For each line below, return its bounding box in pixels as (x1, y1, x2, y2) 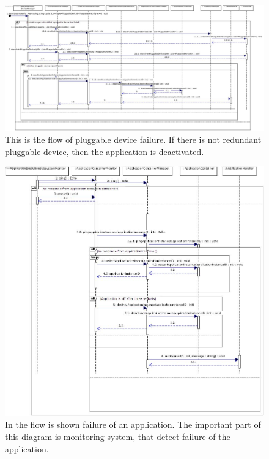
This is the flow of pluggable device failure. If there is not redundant (5, 132, 262, 145)
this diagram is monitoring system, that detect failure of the (5, 430, 230, 443)
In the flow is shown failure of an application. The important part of (5, 418, 261, 431)
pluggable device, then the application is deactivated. (5, 145, 204, 157)
